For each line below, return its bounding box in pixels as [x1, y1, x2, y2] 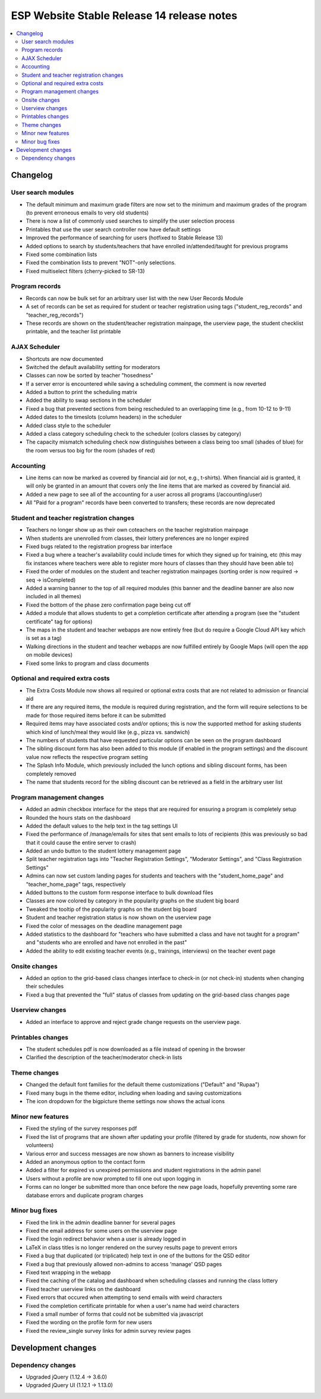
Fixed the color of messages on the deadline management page [26, 922, 182, 929]
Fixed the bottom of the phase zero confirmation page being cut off [26, 601, 191, 608]
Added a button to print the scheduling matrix [26, 389, 138, 396]
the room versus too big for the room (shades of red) [26, 446, 156, 454]
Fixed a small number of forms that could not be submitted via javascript [26, 1310, 203, 1317]
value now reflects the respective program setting [26, 753, 148, 760]
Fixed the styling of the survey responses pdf [26, 1125, 137, 1132]
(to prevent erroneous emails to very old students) [26, 209, 149, 216]
